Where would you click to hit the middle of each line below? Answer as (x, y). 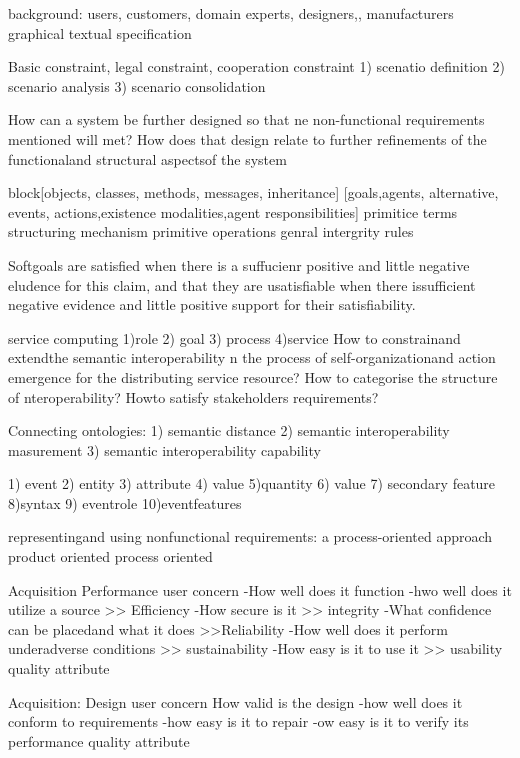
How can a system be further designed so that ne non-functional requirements (246, 119)
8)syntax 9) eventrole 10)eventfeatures (125, 502)
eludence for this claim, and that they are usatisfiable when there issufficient (242, 284)
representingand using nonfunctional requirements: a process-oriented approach (250, 536)
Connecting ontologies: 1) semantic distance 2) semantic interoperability (229, 430)
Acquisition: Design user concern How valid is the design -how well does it (235, 701)
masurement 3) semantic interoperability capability (164, 449)
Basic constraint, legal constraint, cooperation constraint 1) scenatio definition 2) (256, 66)
